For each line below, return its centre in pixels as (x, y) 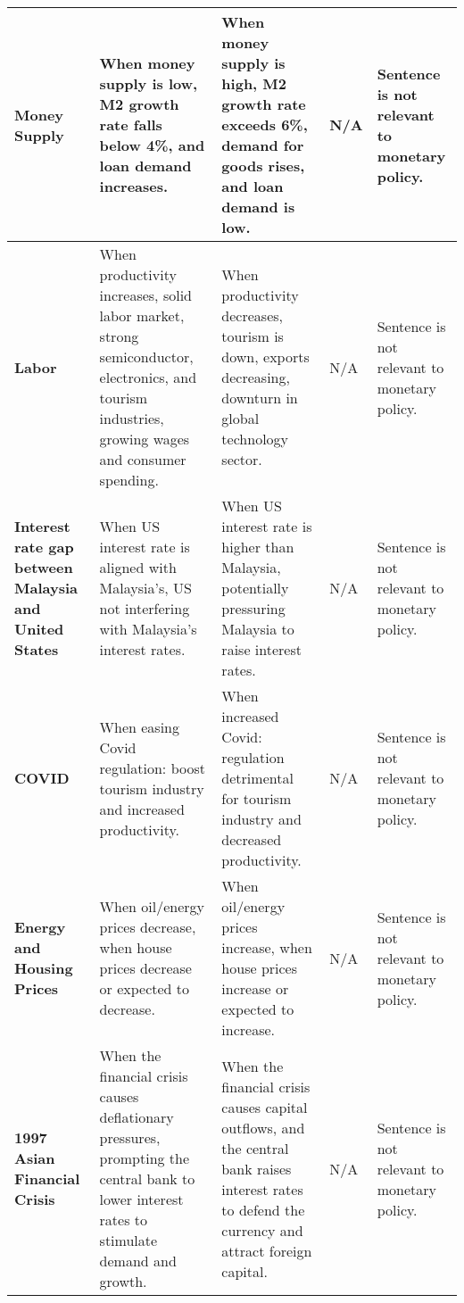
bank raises (257, 1168)
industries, (132, 418)
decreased (252, 839)
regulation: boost (152, 768)
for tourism (257, 798)
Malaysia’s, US (145, 588)
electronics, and (148, 377)
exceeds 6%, (265, 124)
